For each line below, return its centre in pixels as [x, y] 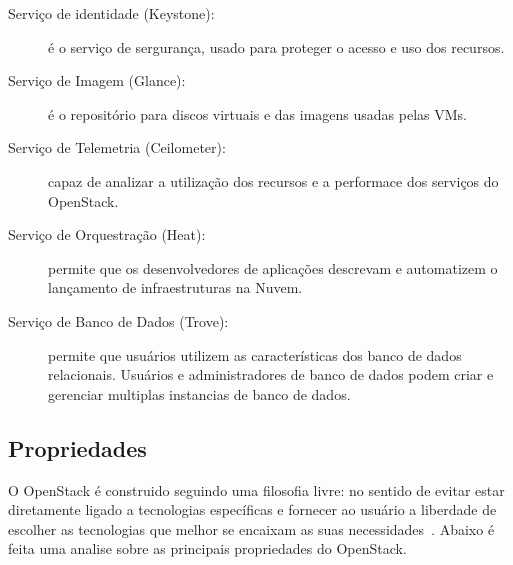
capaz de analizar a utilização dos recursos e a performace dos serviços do [273, 180]
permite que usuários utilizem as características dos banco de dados [255, 354]
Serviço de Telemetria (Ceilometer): [117, 147]
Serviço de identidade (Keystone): [111, 13]
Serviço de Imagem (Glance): [97, 80]
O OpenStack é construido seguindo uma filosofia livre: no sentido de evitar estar [256, 489]
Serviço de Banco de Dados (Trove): [118, 320]
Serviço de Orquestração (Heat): [107, 234]
